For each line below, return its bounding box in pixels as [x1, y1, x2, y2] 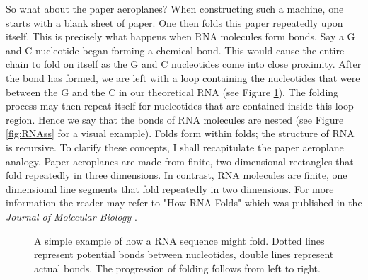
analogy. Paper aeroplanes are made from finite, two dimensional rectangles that [6, 153, 354, 168]
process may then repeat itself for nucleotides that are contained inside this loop [6, 98, 354, 113]
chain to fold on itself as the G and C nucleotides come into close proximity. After [6, 57, 362, 71]
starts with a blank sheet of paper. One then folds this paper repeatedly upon [6, 15, 343, 30]
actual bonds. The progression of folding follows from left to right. [34, 260, 321, 275]
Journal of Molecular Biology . [6, 209, 137, 223]
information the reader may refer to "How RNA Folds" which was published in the [6, 195, 362, 210]
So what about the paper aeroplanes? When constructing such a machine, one [6, 1, 344, 16]
